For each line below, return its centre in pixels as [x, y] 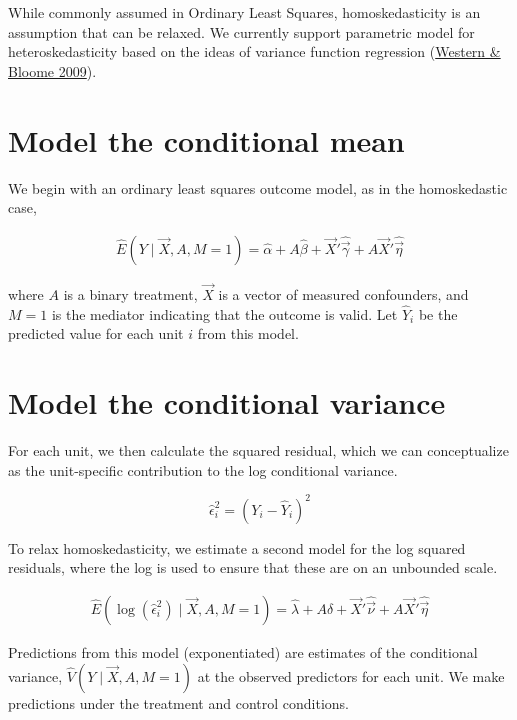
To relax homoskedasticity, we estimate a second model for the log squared [237, 547]
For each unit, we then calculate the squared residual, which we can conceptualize [258, 450]
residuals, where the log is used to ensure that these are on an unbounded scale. [253, 567]
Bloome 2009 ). [52, 70]
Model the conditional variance [227, 402]
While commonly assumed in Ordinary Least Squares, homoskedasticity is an [244, 12]
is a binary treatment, [130, 293]
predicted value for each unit [96, 333]
